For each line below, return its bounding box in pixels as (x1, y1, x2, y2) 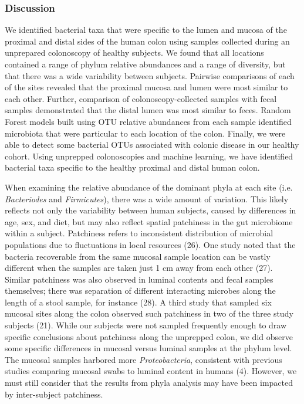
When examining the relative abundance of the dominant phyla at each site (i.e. (5, 181, 293, 193)
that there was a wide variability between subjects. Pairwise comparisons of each (5, 69, 295, 82)
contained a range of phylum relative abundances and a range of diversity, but (5, 58, 286, 70)
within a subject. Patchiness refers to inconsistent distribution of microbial (5, 227, 273, 239)
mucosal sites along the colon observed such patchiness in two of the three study (5, 307, 293, 320)
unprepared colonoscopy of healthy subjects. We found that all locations (5, 46, 264, 59)
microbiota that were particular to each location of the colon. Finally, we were (5, 127, 286, 139)
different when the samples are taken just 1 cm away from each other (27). (5, 262, 273, 274)
